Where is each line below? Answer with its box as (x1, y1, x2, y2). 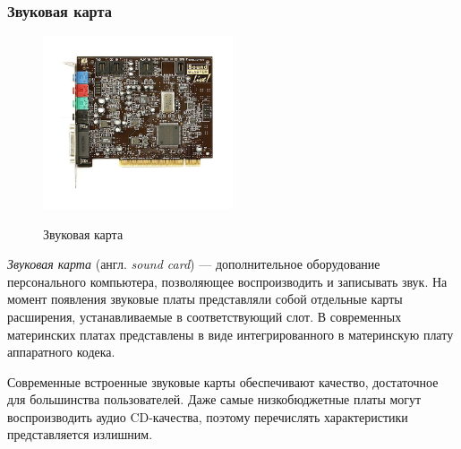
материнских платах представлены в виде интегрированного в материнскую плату (7, 324, 454, 343)
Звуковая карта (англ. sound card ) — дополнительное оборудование (7, 255, 380, 273)
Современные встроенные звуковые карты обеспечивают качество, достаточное (7, 372, 439, 391)
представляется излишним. (7, 425, 153, 444)
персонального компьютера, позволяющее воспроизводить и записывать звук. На (7, 272, 448, 290)
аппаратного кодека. (7, 342, 115, 361)
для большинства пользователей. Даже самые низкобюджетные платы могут (7, 390, 422, 409)
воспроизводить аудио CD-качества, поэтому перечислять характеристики (7, 407, 408, 426)
